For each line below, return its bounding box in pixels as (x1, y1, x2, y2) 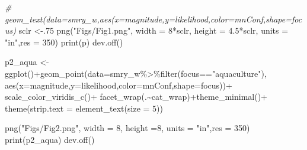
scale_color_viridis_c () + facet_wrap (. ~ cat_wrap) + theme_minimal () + (5, 90, 268, 103)
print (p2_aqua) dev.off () (5, 133, 95, 145)
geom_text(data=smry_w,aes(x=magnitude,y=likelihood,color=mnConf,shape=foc (5, 12, 302, 25)
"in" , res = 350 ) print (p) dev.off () (5, 35, 123, 48)
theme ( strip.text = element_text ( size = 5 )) (5, 102, 164, 114)
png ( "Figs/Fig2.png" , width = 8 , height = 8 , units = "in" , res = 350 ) (5, 122, 250, 134)
